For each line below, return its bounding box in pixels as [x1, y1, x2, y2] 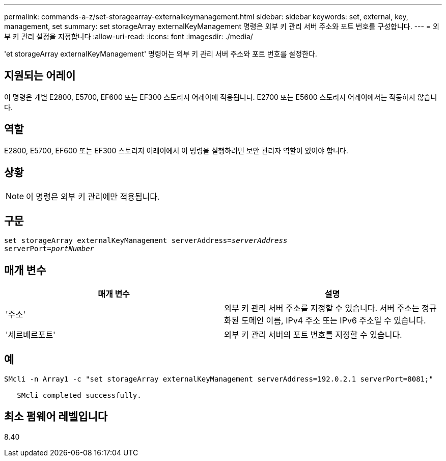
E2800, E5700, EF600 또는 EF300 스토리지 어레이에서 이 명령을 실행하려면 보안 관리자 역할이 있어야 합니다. [4, 146, 348, 155]
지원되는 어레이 [4, 69, 76, 83]
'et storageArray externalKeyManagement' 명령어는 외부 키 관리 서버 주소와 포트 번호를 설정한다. [4, 49, 317, 58]
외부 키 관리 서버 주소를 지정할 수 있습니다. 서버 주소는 [224, 303, 420, 314]
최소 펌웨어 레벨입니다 [4, 410, 108, 423]
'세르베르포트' [6, 330, 55, 340]
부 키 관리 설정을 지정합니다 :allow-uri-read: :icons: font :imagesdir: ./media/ [4, 32, 253, 41]
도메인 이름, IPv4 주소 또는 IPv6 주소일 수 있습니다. [241, 315, 426, 326]
